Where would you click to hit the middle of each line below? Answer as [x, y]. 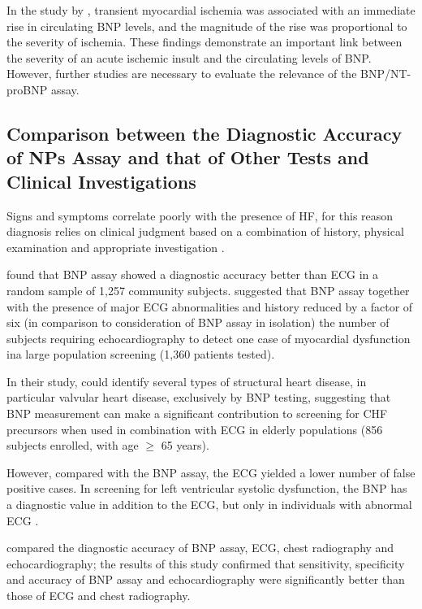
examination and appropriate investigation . [116, 247]
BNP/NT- [386, 74]
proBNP [27, 89]
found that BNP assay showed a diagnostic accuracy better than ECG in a [193, 274]
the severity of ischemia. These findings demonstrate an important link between [205, 42]
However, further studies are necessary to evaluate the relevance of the [182, 74]
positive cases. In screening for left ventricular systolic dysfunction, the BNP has [207, 488]
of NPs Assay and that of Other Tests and [188, 157]
